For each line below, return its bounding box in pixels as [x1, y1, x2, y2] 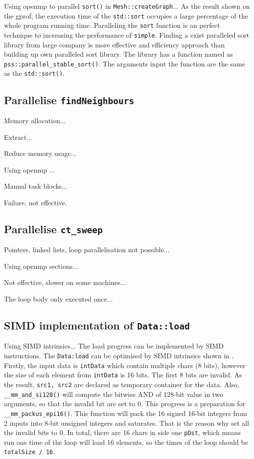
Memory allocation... [4, 115, 66, 125]
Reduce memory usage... [4, 148, 77, 158]
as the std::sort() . [4, 68, 65, 78]
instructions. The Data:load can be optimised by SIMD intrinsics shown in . [4, 350, 234, 360]
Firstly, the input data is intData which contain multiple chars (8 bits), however [4, 360, 246, 370]
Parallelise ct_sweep [4, 221, 103, 236]
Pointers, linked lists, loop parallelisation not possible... [4, 244, 170, 255]
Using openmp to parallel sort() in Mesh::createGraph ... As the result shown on [4, 1, 250, 11]
